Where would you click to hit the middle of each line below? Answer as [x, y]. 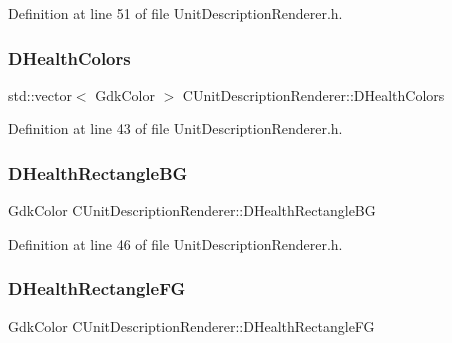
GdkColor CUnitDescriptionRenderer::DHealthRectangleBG [192, 210]
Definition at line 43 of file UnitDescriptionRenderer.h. [175, 128]
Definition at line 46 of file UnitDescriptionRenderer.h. [175, 243]
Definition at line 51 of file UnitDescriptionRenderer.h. [175, 13]
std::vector [40, 94]
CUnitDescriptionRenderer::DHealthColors [313, 94]
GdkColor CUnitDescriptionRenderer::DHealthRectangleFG [191, 325]
